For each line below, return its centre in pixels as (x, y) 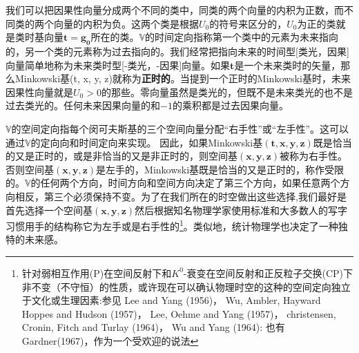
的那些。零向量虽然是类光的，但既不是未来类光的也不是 (227, 92)
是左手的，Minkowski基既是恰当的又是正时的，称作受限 (220, 169)
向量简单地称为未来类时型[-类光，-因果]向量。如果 (118, 65)
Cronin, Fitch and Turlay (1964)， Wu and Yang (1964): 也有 (153, 327)
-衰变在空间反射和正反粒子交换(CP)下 (268, 273)
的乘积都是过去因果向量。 (230, 105)
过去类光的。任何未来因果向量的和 (83, 105)
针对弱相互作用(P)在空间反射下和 (97, 273)
